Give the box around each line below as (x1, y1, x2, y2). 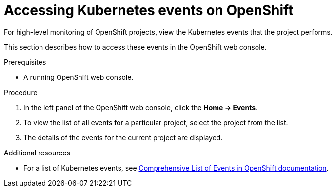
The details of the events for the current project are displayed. (23, 133, 223, 142)
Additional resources (4, 148, 70, 157)
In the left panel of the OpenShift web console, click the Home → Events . (23, 103, 258, 112)
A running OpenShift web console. (23, 73, 134, 81)
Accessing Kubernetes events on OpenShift (4, 2, 294, 19)
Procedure (4, 88, 38, 96)
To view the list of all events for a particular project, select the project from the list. (23, 118, 288, 127)
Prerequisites (4, 57, 46, 66)
